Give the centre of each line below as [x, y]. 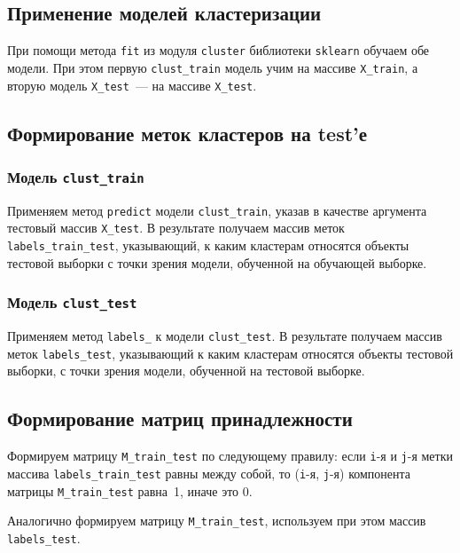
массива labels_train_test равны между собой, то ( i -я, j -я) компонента [209, 473]
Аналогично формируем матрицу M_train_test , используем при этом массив [217, 521]
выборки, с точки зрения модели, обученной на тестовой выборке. [186, 371]
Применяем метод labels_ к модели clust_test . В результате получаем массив [225, 336]
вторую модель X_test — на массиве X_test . [132, 85]
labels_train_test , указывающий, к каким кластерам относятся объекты [208, 245]
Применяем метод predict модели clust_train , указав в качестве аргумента [217, 210]
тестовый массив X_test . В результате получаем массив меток [176, 228]
